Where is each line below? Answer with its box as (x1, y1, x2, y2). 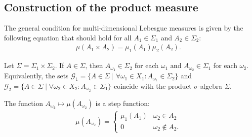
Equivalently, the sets (4, 70, 69, 81)
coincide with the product (114, 80, 192, 91)
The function (4, 98, 43, 108)
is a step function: (95, 98, 150, 108)
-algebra (198, 80, 222, 91)
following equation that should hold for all (4, 32, 132, 42)
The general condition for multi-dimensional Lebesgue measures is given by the (4, 23, 244, 33)
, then (85, 60, 103, 70)
